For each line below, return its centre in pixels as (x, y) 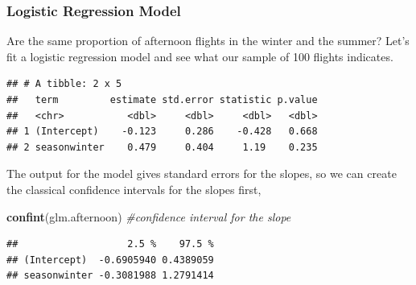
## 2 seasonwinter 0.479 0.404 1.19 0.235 (162, 147)
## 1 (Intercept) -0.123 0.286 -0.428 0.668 (162, 132)
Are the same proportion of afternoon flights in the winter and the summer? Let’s (208, 41)
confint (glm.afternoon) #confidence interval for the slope (149, 216)
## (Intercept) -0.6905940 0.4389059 (110, 260)
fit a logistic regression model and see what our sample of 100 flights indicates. (200, 56)
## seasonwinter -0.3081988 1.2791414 (110, 276)
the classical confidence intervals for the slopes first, (134, 189)
